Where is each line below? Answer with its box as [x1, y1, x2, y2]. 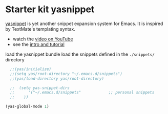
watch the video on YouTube [12, 36, 73, 42]
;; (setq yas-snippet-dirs [10, 85, 70, 90]
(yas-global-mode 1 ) [5, 104, 50, 109]
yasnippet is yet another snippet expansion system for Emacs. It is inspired [5, 20, 163, 27]
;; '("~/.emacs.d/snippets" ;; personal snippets [10, 90, 155, 95]
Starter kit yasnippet [5, 4, 95, 15]
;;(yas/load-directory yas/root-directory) [10, 76, 104, 81]
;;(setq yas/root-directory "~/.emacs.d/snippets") [10, 71, 123, 76]
